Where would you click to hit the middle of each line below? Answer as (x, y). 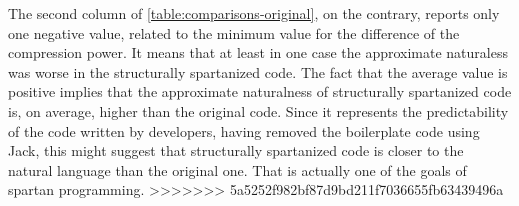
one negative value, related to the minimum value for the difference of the (234, 32)
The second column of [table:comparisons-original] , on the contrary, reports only (254, 13)
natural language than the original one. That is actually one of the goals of (237, 169)
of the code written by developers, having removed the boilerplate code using (244, 130)
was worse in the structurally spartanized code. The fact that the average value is (258, 71)
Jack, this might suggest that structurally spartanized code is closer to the (236, 150)
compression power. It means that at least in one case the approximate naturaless (258, 52)
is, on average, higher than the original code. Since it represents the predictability (258, 110)
